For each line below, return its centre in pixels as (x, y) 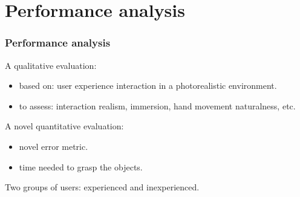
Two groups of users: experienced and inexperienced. (102, 187)
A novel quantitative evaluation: (64, 126)
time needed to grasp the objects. (81, 166)
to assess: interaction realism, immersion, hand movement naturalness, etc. (157, 105)
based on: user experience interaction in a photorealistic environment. (148, 86)
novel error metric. (54, 146)
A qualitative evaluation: (51, 65)
